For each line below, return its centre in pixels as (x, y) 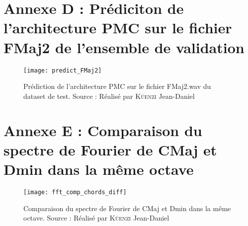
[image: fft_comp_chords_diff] (75, 192)
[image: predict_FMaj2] (63, 70)
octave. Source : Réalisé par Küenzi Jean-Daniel (96, 218)
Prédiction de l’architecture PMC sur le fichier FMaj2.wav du (117, 86)
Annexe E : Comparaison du (103, 130)
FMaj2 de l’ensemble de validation (124, 47)
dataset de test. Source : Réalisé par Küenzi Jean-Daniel (109, 96)
